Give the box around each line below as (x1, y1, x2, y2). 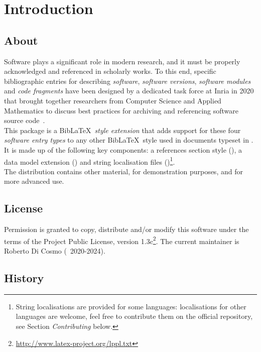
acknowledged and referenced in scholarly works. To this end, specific (4, 66, 216, 76)
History (4, 270, 44, 285)
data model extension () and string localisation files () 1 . (4, 155, 175, 167)
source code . (4, 115, 45, 126)
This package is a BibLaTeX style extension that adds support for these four (4, 125, 241, 135)
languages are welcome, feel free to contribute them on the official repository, (16, 311, 253, 321)
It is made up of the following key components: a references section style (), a (4, 144, 242, 155)
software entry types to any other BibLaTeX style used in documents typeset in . (4, 135, 253, 145)
